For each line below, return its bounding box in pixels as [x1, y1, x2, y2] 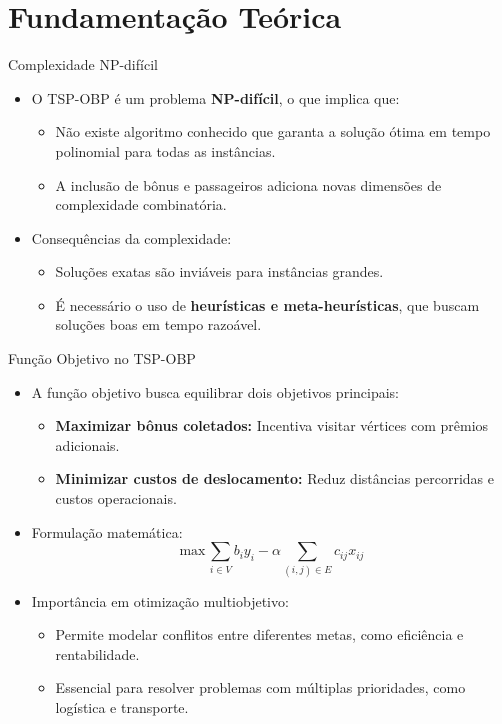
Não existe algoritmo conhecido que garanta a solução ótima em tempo [55, 121, 491, 142]
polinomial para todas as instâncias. [55, 140, 276, 161]
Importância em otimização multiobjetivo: [31, 590, 289, 611]
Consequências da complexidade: [31, 227, 232, 248]
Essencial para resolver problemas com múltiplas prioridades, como [55, 677, 466, 698]
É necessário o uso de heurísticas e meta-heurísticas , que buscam [55, 294, 480, 315]
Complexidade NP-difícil [8, 54, 158, 75]
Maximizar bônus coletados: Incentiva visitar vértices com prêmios [55, 415, 489, 436]
